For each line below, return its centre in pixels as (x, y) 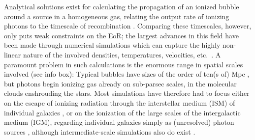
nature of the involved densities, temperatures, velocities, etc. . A (122, 54)
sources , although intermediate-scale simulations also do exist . (100, 131)
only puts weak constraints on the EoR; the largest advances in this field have (121, 35)
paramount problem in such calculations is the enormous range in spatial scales (124, 64)
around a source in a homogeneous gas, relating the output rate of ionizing (117, 16)
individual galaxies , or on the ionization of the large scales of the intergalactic (122, 112)
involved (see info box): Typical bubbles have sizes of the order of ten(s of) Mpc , (127, 74)
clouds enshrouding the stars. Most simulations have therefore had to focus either (127, 93)
